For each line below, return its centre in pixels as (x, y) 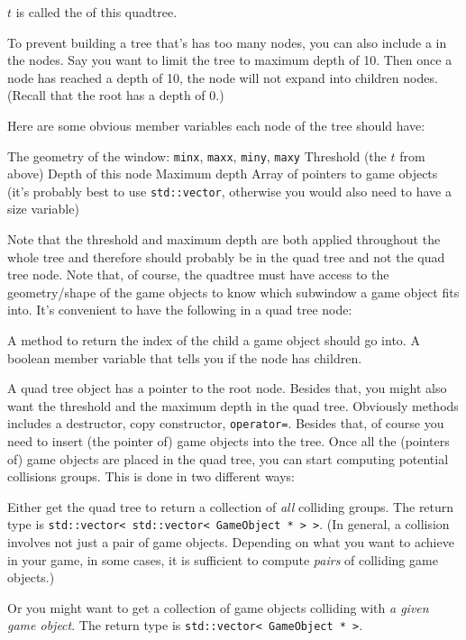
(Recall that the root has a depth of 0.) (116, 95)
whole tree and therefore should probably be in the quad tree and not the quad (226, 256)
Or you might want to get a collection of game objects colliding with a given (218, 607)
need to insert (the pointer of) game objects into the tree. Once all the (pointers (228, 441)
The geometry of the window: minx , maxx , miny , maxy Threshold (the (197, 155)
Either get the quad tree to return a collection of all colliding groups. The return (231, 506)
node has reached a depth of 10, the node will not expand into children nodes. (223, 77)
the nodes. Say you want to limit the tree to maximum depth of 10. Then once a (230, 60)
